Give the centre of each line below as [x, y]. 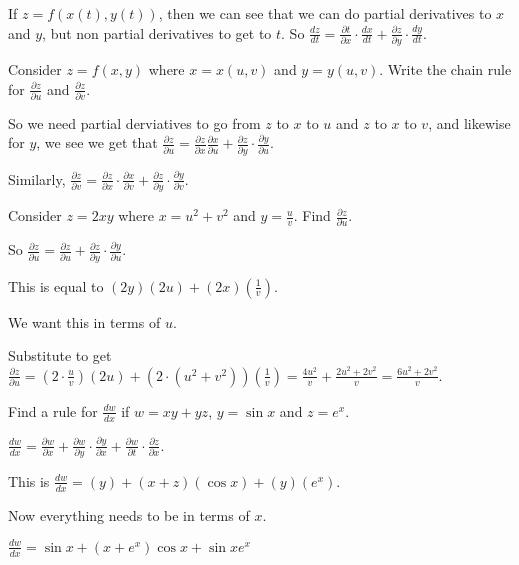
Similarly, [37, 178]
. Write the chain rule [445, 68]
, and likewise [469, 122]
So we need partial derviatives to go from [134, 122]
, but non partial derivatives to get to [157, 32]
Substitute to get [60, 355]
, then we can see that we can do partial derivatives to [325, 13]
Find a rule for [53, 410]
